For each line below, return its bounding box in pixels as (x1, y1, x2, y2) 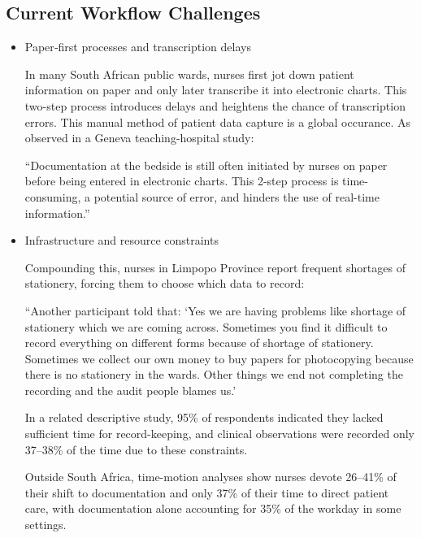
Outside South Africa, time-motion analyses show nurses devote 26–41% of (24, 468, 397, 485)
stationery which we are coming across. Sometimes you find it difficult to (24, 318, 388, 335)
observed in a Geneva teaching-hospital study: (24, 129, 254, 146)
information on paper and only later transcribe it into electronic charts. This (24, 81, 407, 98)
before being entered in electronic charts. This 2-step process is (24, 172, 339, 189)
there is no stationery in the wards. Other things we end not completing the (24, 366, 403, 383)
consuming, (24, 188, 81, 205)
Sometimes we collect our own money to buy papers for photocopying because (24, 349, 414, 367)
